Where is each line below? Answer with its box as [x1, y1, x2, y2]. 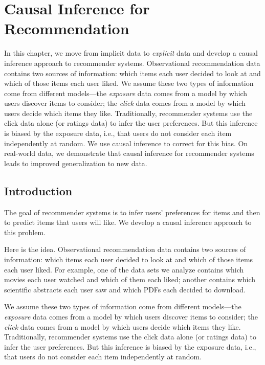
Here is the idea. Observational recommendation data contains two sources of [4, 244, 246, 255]
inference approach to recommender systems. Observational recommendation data [4, 57, 260, 68]
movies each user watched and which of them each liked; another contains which [4, 274, 256, 285]
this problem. [4, 226, 46, 237]
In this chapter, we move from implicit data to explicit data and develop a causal [4, 48, 258, 58]
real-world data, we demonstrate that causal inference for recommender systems [4, 148, 254, 158]
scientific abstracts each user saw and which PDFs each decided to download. [4, 284, 246, 294]
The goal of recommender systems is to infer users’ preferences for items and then [4, 207, 260, 217]
